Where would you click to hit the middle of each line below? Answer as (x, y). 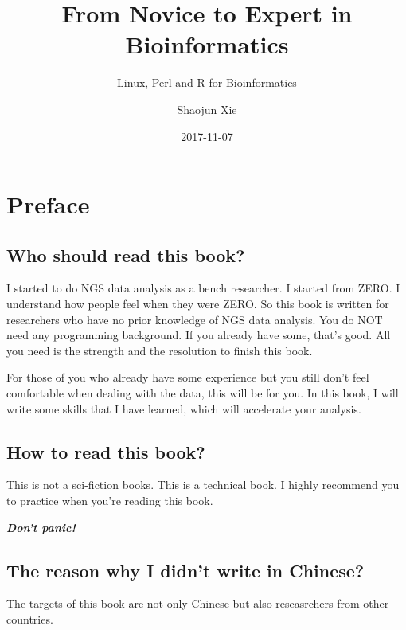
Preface (48, 204)
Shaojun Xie (207, 109)
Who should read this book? (126, 254)
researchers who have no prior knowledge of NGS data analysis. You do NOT (195, 319)
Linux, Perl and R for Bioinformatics (207, 82)
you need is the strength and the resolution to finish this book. (160, 350)
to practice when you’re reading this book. (110, 501)
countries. (30, 619)
